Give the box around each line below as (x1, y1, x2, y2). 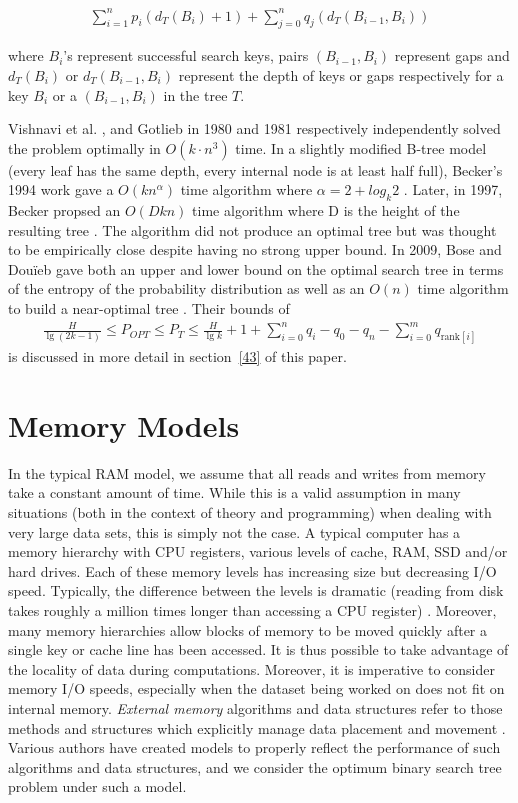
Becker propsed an (8, 200, 121, 221)
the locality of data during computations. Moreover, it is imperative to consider (8, 658, 495, 679)
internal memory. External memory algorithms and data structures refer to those (8, 697, 503, 718)
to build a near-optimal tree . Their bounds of (8, 298, 290, 319)
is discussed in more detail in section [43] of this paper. (8, 346, 347, 367)
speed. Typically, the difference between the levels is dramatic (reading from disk (8, 580, 504, 601)
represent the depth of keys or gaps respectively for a (178, 64, 504, 85)
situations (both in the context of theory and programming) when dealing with (8, 501, 492, 522)
